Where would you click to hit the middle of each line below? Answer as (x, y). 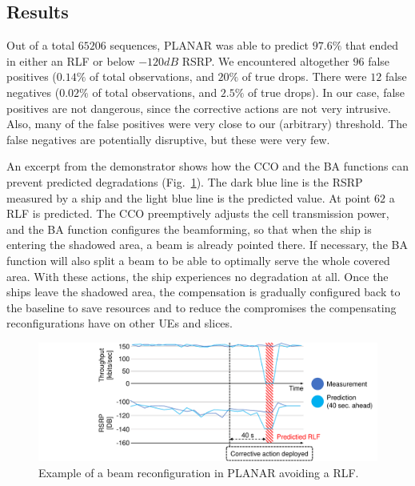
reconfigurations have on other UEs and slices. (120, 323)
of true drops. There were (304, 76)
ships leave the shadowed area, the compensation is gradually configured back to (204, 292)
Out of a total (41, 45)
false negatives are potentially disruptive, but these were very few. (168, 139)
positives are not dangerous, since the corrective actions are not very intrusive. (199, 108)
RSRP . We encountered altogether (265, 60)
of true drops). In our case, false (327, 92)
